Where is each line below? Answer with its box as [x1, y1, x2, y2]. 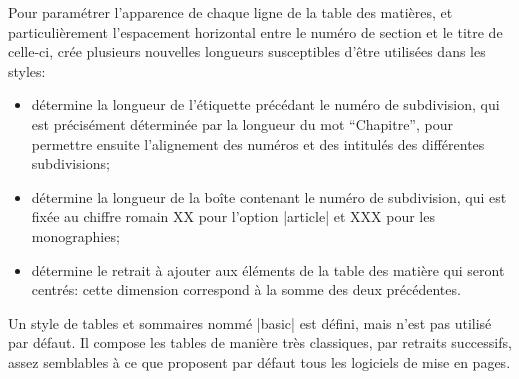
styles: [8, 60, 46, 81]
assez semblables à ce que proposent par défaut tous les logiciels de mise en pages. [8, 351, 511, 372]
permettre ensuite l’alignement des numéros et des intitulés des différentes [31, 133, 485, 154]
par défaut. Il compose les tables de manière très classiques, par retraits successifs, [8, 332, 512, 353]
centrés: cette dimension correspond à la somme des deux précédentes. [31, 279, 461, 300]
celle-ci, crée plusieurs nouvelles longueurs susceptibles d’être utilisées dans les [8, 41, 486, 62]
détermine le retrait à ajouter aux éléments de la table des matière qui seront [31, 259, 505, 280]
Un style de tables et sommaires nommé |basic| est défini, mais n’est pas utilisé [8, 312, 492, 333]
